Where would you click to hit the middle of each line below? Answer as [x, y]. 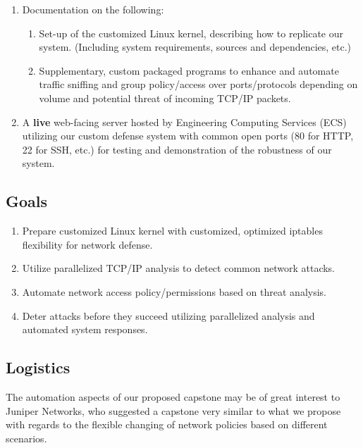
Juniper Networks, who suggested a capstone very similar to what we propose [173, 410]
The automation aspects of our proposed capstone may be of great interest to [173, 396]
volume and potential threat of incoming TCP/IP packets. [165, 98]
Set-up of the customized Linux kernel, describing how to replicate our [191, 33]
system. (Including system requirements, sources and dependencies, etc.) [195, 47]
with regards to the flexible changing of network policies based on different [167, 424]
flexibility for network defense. [87, 244]
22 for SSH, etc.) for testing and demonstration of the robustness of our [177, 149]
